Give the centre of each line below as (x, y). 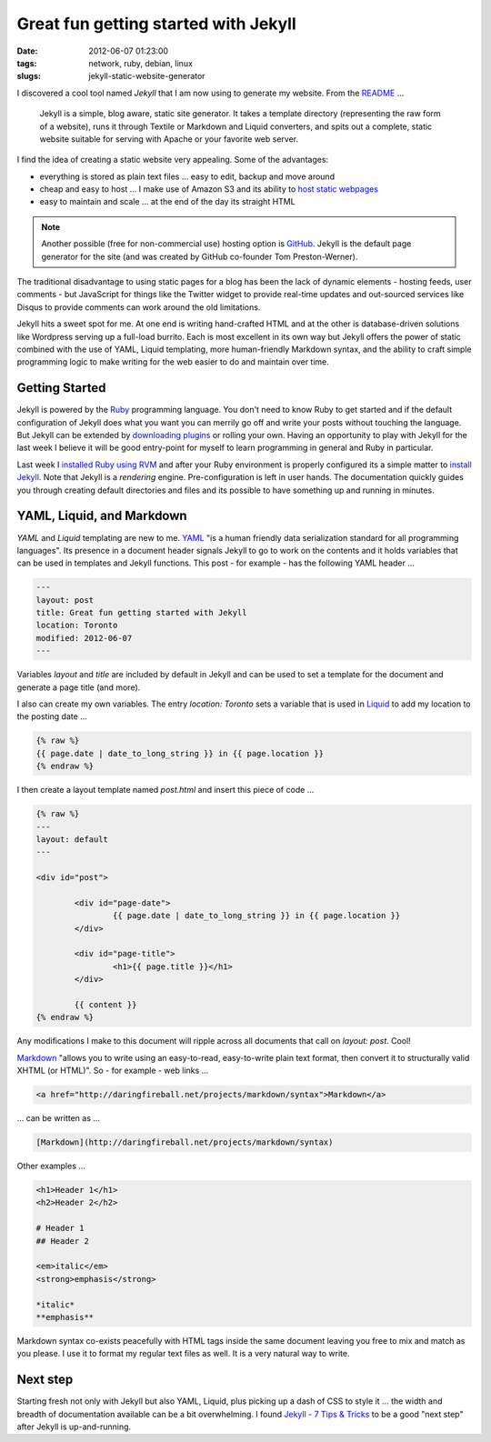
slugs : (29, 76)
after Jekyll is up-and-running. (74, 1427)
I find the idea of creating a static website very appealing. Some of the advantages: (173, 160)
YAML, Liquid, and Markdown (102, 516)
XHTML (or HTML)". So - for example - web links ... (113, 1071)
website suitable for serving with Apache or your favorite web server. (169, 139)
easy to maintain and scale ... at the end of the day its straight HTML (167, 202)
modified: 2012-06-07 (84, 638)
